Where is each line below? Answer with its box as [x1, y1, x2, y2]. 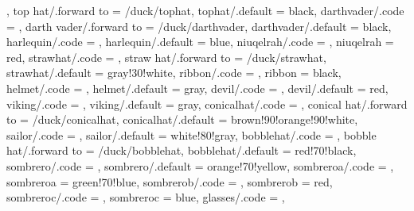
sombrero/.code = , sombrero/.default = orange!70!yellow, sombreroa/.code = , [6, 157, 394, 174]
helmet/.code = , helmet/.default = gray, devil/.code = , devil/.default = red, [6, 79, 389, 96]
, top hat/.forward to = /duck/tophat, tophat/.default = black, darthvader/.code [6, 2, 404, 18]
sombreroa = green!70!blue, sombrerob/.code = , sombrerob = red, [6, 173, 333, 190]
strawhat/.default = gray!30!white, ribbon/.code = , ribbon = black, [6, 64, 342, 81]
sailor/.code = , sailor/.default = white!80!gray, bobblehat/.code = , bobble [6, 126, 377, 143]
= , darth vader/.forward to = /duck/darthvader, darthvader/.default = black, [6, 17, 392, 34]
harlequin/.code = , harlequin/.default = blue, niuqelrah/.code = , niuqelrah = [6, 33, 394, 50]
